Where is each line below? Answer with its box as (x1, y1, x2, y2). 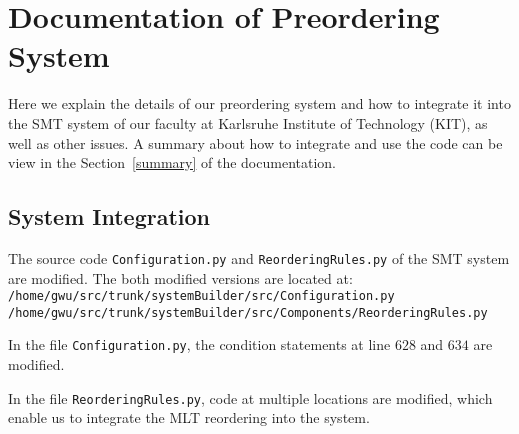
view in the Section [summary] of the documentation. (8, 152, 336, 173)
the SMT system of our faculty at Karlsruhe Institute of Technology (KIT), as (8, 112, 488, 133)
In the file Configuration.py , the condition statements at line (8, 334, 391, 355)
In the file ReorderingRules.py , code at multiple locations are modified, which (8, 387, 493, 408)
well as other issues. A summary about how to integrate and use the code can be (8, 132, 503, 153)
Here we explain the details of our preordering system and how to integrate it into (8, 93, 511, 114)
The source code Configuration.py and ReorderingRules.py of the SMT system (8, 247, 510, 268)
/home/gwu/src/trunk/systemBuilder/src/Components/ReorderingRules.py (8, 305, 488, 320)
